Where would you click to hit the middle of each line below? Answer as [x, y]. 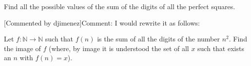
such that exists [221, 48]
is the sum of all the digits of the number [159, 39]
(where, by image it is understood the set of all [119, 48]
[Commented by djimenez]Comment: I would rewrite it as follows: [102, 22]
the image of [22, 48]
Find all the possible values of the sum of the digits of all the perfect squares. [120, 6]
